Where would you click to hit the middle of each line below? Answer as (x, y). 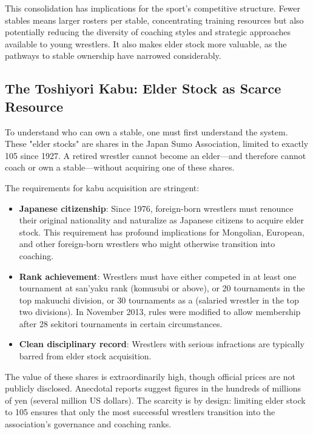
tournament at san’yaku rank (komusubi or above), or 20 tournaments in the (162, 288)
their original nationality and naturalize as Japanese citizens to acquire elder (162, 220)
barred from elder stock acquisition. (85, 356)
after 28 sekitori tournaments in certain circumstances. (121, 323)
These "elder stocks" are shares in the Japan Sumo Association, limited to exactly (157, 144)
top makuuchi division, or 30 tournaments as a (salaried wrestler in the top (159, 300)
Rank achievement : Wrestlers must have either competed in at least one (158, 276)
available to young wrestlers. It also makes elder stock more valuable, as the (146, 43)
